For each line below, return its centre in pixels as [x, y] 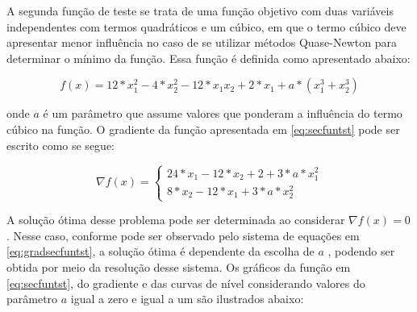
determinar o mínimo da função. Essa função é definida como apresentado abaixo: [208, 58]
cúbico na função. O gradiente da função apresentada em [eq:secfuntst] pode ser [203, 129]
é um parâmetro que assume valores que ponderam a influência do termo [223, 113]
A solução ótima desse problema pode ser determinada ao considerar [176, 220]
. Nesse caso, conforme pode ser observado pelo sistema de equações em [183, 235]
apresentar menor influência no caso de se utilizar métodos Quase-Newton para [202, 42]
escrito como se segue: [60, 145]
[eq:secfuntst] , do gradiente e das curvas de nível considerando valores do [186, 283]
